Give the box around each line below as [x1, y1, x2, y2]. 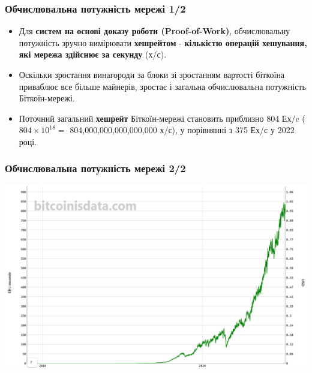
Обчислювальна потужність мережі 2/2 [5, 161, 186, 176]
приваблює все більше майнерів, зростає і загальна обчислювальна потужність [19, 80, 306, 92]
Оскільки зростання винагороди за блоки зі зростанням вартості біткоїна [19, 68, 285, 80]
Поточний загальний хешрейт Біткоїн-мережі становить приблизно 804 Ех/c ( [19, 112, 305, 124]
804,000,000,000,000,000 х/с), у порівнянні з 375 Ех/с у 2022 [70, 124, 295, 136]
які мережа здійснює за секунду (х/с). [19, 48, 167, 61]
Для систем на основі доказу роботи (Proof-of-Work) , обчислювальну [19, 25, 290, 37]
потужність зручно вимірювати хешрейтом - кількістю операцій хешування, [19, 36, 307, 49]
